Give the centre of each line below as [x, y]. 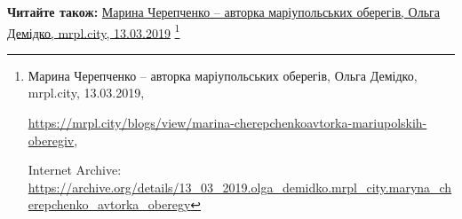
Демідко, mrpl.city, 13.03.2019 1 [94, 31]
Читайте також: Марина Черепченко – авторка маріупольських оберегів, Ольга [224, 12]
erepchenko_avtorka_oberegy [109, 204]
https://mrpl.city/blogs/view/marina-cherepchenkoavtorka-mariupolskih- [227, 123]
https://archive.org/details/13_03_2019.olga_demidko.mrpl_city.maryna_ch [240, 187]
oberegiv [51, 140]
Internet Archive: [75, 170]
